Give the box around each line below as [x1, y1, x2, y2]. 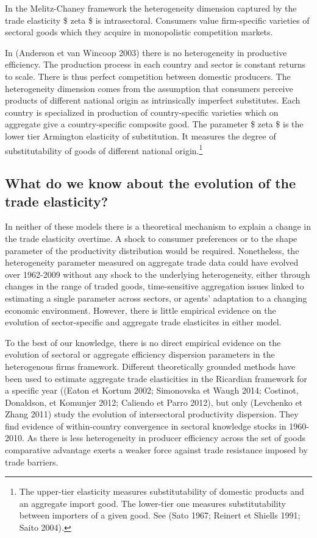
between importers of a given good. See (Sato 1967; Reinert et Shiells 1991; [19, 509, 301, 522]
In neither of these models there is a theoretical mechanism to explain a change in [5, 220, 312, 233]
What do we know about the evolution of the [5, 174, 296, 193]
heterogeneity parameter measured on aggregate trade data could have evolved [5, 256, 299, 269]
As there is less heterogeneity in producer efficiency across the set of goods [27, 431, 306, 444]
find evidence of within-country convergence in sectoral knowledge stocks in [5, 419, 287, 432]
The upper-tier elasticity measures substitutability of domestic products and [19, 485, 304, 498]
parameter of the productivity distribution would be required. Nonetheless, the [5, 244, 299, 257]
